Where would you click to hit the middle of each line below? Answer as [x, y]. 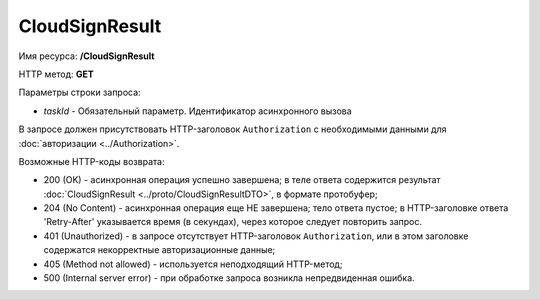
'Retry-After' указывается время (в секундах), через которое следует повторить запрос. [233, 222]
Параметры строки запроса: [79, 92]
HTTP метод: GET [56, 74]
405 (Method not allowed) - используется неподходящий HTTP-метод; [193, 264]
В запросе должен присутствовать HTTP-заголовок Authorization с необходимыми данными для [232, 129]
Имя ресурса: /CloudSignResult [86, 56]
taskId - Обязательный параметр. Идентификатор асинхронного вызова [197, 111]
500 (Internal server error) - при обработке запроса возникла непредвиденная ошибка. [229, 278]
